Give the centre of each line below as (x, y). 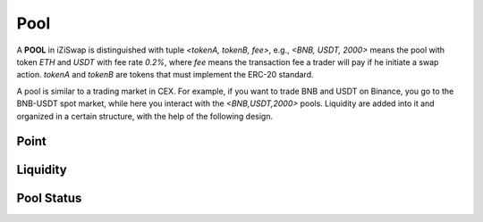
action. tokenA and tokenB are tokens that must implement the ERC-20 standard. (165, 75)
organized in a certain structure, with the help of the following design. (144, 116)
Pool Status (49, 198)
